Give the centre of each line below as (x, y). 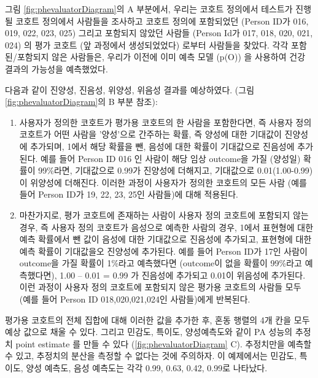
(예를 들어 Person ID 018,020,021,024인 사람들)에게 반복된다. (135, 299)
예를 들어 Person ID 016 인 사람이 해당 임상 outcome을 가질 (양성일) (171, 158)
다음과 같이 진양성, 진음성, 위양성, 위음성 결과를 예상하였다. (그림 (130, 89)
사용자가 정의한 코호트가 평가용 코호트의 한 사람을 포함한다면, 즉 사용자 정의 (165, 122)
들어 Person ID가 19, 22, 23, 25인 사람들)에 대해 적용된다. (129, 194)
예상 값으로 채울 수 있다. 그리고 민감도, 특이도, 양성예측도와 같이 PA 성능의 (149, 332)
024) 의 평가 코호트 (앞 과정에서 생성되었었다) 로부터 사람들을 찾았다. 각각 (147, 44)
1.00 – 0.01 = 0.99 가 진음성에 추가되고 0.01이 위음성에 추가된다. (183, 275)
